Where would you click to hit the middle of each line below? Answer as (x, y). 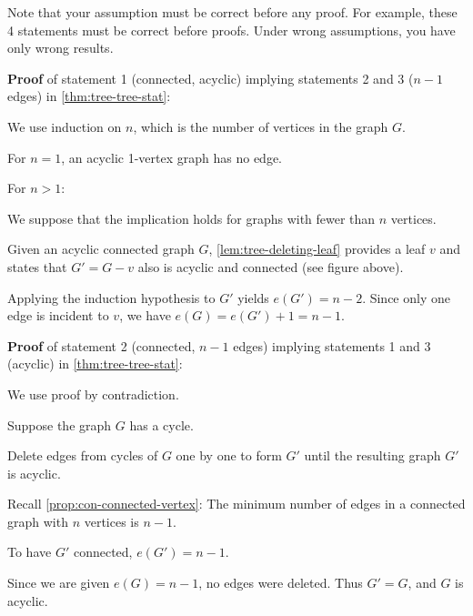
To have (30, 552)
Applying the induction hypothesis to (111, 297)
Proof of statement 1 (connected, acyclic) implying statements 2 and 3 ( (211, 78)
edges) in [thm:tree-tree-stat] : (89, 96)
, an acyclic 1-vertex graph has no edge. (172, 157)
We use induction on (65, 126)
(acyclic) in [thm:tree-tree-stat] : (95, 364)
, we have (145, 315)
